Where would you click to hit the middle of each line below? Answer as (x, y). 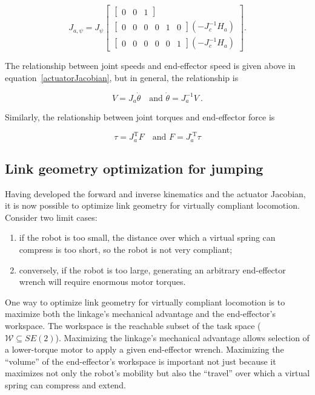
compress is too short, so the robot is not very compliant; (126, 250)
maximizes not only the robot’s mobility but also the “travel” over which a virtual (157, 373)
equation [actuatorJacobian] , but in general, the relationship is (122, 77)
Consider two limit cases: (51, 217)
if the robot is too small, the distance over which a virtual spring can (147, 237)
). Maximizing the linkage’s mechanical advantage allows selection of (182, 337)
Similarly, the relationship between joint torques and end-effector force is (140, 116)
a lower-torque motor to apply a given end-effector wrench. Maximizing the (144, 349)
